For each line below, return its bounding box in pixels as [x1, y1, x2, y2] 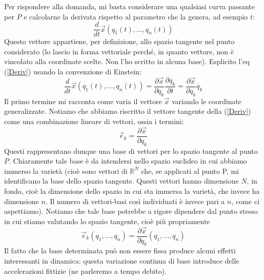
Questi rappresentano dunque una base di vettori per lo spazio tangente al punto [4, 145, 258, 156]
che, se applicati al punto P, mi [141, 165, 239, 176]
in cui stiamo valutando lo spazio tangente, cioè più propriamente [4, 215, 210, 226]
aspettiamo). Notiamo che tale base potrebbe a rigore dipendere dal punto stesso [4, 206, 258, 216]
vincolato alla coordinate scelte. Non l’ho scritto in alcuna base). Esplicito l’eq [4, 56, 250, 67]
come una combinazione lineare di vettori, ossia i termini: [4, 115, 184, 126]
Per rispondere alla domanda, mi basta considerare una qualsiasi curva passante [4, 1, 255, 11]
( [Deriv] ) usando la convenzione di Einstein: [4, 66, 141, 77]
